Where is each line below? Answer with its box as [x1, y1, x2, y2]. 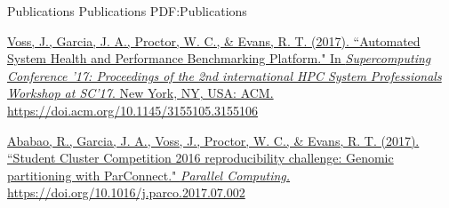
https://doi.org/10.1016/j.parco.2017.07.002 [7, 183, 245, 202]
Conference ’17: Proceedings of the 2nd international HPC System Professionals [7, 66, 442, 84]
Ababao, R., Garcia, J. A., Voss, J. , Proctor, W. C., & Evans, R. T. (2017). [7, 131, 420, 149]
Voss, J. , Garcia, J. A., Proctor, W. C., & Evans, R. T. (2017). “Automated [7, 31, 421, 50]
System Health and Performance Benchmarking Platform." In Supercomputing [7, 49, 431, 68]
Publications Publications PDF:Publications [7, 2, 247, 20]
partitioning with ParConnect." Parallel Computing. [7, 165, 291, 184]
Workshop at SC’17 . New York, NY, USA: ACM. [7, 84, 274, 102]
